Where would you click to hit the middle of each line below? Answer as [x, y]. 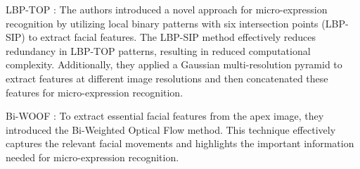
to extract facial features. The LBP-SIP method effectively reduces [172, 37]
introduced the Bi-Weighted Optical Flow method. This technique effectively [171, 129]
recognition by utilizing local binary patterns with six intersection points [162, 23]
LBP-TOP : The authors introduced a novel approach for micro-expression [167, 9]
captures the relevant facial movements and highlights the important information [180, 143]
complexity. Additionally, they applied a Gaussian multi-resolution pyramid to [174, 64]
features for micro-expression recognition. [95, 92]
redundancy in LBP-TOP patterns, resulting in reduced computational [158, 50]
